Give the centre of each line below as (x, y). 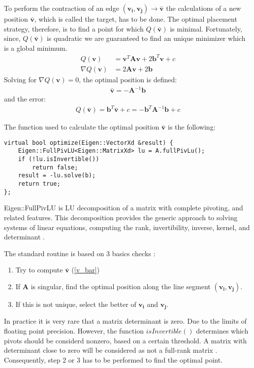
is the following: (192, 127)
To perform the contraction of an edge (62, 8)
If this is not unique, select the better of (76, 304)
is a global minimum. (36, 48)
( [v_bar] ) (86, 270)
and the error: (25, 99)
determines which (222, 330)
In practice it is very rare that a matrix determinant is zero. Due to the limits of (125, 321)
